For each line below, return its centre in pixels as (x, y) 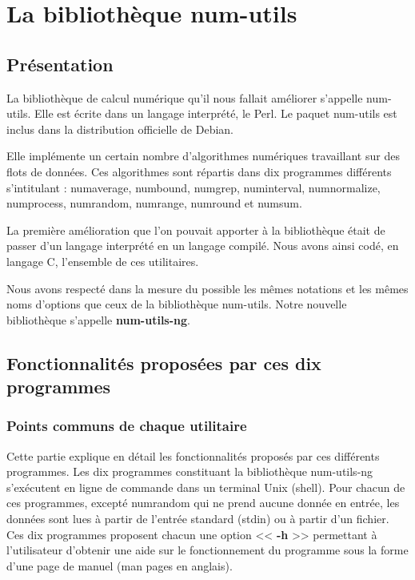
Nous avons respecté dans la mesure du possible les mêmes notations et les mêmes (207, 288)
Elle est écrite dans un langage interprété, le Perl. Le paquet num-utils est (216, 113)
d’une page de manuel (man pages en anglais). (120, 565)
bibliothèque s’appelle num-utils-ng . (98, 319)
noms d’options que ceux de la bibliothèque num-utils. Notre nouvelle (177, 304)
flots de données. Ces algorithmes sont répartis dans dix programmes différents (199, 171)
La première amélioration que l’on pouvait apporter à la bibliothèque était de (196, 230)
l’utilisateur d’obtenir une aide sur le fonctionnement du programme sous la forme (207, 550)
